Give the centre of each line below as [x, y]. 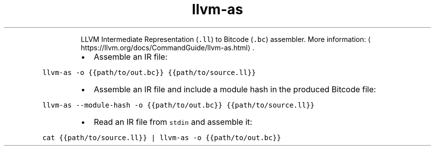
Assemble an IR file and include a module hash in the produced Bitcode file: [235, 89]
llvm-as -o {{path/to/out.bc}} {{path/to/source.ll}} [149, 72]
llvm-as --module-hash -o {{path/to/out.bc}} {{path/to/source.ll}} [179, 105]
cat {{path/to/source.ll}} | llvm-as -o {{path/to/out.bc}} [162, 137]
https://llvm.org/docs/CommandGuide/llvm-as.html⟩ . [168, 47]
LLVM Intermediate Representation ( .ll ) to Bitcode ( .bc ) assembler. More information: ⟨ [226, 39]
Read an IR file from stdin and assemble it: [173, 122]
